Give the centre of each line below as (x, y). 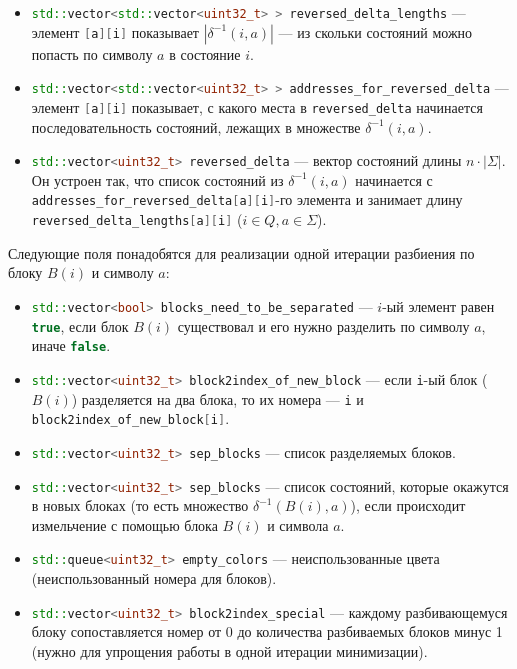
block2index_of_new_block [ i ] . (130, 418)
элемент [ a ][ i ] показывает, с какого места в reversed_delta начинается (257, 106)
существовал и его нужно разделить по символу (323, 325)
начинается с (394, 179)
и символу (122, 272)
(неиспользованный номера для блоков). (154, 578)
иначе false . (71, 345)
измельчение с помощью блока (124, 524)
